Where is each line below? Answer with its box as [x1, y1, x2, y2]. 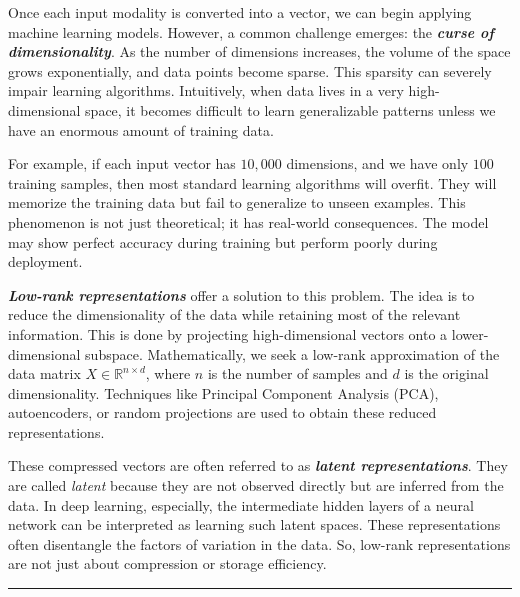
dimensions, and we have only [286, 153, 469, 174]
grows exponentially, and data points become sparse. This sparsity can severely [8, 60, 492, 81]
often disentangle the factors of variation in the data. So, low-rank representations [8, 533, 511, 554]
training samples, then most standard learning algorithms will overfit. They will [8, 172, 497, 193]
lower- [451, 323, 489, 344]
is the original [404, 363, 489, 384]
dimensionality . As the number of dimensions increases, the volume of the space [8, 41, 511, 62]
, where [145, 363, 191, 384]
